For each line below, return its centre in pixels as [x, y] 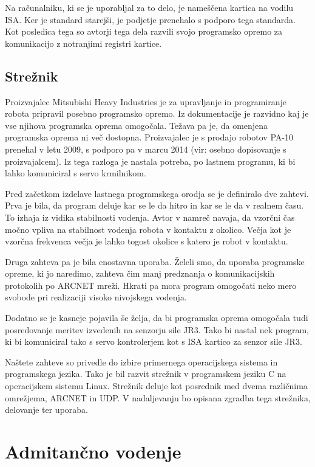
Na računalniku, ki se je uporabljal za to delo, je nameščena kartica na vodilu [149, 7]
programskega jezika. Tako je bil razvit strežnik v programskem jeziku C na [146, 374]
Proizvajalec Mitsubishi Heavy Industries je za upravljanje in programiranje [146, 101]
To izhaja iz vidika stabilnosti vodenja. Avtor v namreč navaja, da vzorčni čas [150, 217]
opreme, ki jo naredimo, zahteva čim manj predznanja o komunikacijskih [140, 273]
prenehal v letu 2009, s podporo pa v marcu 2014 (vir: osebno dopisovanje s [146, 149]
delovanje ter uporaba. [46, 410]
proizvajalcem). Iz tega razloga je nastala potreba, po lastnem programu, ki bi [150, 161]
